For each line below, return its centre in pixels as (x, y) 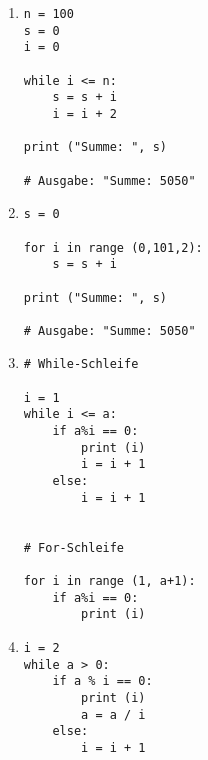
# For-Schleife (74, 547)
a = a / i (113, 714)
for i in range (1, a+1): (109, 581)
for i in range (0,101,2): (113, 247)
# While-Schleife (81, 364)
